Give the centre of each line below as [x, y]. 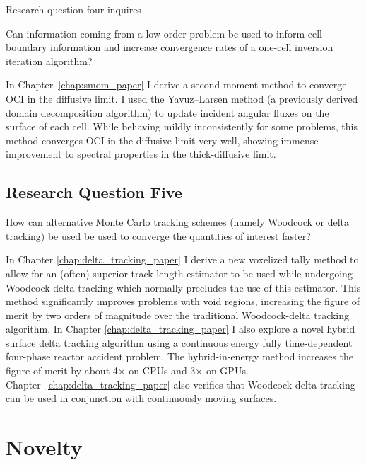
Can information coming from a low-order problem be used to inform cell [164, 33]
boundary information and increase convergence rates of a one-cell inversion [170, 47]
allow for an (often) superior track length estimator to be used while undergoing [179, 273]
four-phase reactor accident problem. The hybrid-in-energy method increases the [180, 356]
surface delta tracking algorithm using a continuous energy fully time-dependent [179, 342]
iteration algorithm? [49, 61]
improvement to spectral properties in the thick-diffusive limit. [141, 154]
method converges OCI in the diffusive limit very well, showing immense [162, 140]
